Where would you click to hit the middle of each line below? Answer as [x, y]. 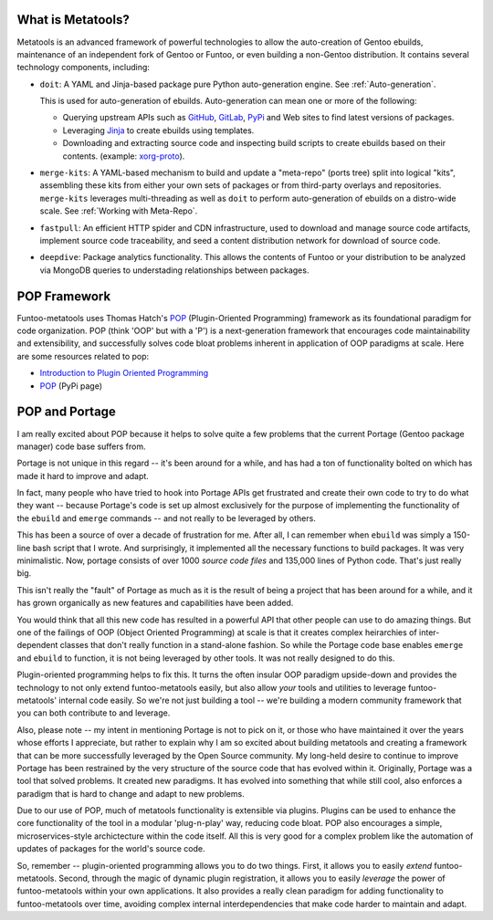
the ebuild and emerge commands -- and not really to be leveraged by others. [167, 518]
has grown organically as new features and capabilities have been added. [155, 603]
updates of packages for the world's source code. [111, 849]
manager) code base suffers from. [81, 446]
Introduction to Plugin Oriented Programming [124, 373]
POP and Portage [66, 412]
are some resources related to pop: [83, 356]
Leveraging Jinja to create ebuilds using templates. [158, 130]
